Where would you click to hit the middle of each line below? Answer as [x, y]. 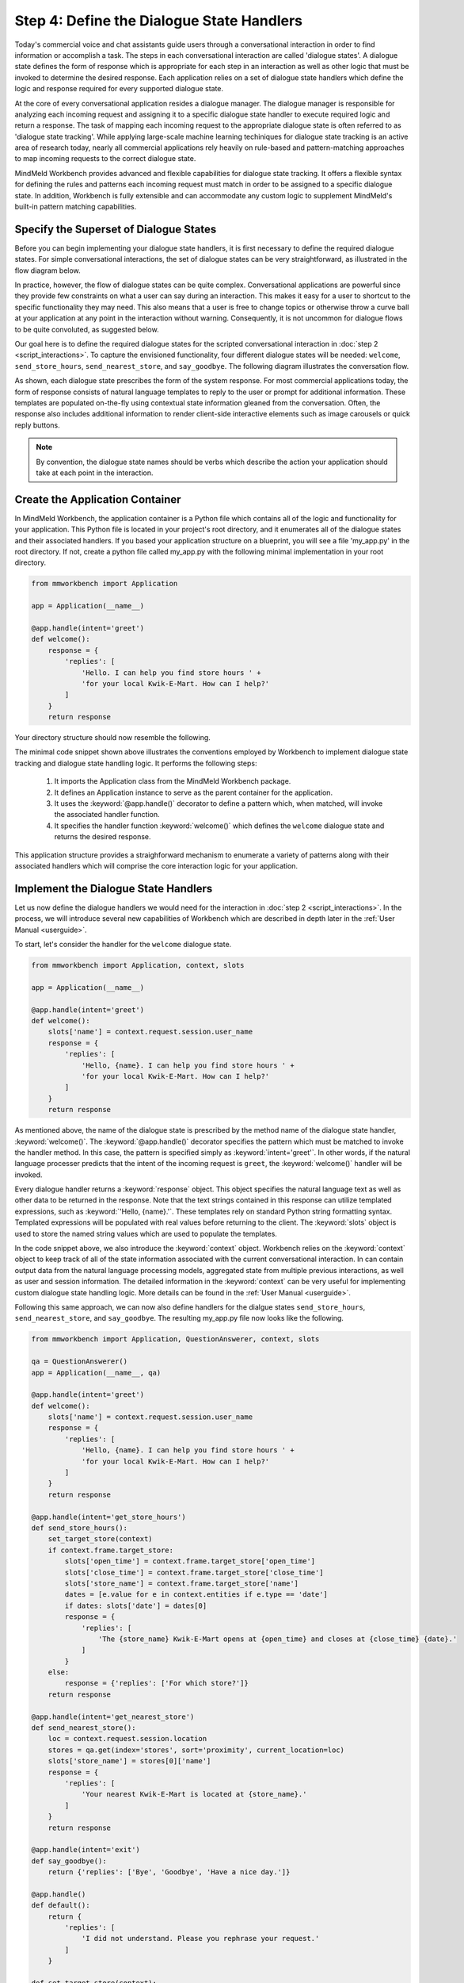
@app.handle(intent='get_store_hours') [108, 1517]
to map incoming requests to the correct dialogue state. [105, 159]
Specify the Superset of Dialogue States [116, 229]
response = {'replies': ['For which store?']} [156, 1683]
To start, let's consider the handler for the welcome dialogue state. [123, 945]
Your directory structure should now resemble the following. [113, 738]
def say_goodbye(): [69, 1861]
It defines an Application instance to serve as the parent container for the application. [193, 792]
